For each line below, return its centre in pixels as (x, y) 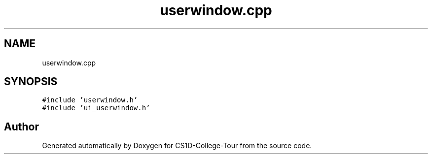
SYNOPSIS (31, 82)
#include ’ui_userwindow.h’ (96, 108)
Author (21, 126)
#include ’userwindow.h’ (90, 100)
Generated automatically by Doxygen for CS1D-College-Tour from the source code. (177, 146)
